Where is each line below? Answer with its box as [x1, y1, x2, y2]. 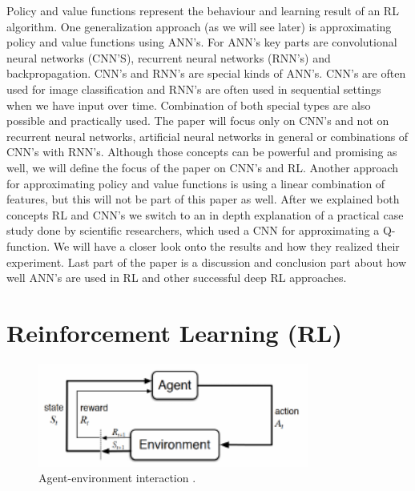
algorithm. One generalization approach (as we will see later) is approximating [6, 18, 392, 34]
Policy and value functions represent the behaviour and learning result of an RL [6, 2, 399, 18]
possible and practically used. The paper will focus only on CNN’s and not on [6, 112, 389, 129]
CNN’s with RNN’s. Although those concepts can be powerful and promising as [6, 143, 397, 160]
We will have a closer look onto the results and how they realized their [53, 237, 400, 254]
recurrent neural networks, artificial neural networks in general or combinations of [6, 127, 409, 144]
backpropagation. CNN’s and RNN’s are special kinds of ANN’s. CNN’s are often [6, 65, 406, 82]
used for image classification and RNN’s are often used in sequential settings [6, 80, 381, 97]
